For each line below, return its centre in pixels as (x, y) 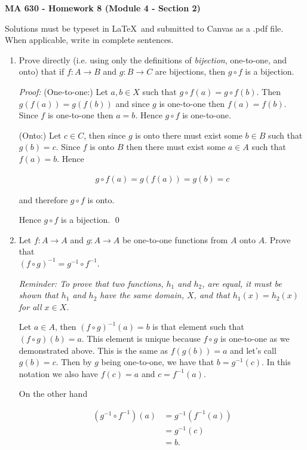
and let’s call (253, 350)
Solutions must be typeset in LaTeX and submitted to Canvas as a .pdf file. (144, 28)
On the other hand (53, 394)
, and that (212, 295)
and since (133, 103)
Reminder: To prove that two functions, (91, 283)
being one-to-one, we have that (158, 362)
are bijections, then (190, 71)
